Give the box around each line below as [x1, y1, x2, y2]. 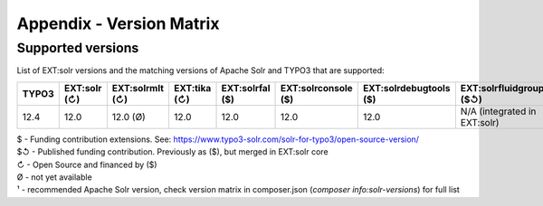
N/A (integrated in [460, 105, 537, 117]
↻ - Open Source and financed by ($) [16, 159, 157, 170]
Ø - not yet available [16, 172, 92, 183]
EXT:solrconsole [280, 81, 353, 94]
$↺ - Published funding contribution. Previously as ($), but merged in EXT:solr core [16, 146, 329, 157]
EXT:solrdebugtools [362, 81, 451, 94]
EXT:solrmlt [111, 81, 165, 94]
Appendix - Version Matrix [16, 14, 220, 33]
